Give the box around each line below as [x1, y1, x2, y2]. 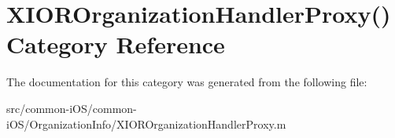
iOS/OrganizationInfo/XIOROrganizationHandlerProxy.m [6, 115, 286, 132]
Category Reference [6, 28, 225, 60]
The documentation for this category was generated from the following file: [6, 74, 367, 90]
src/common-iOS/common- [6, 100, 137, 116]
